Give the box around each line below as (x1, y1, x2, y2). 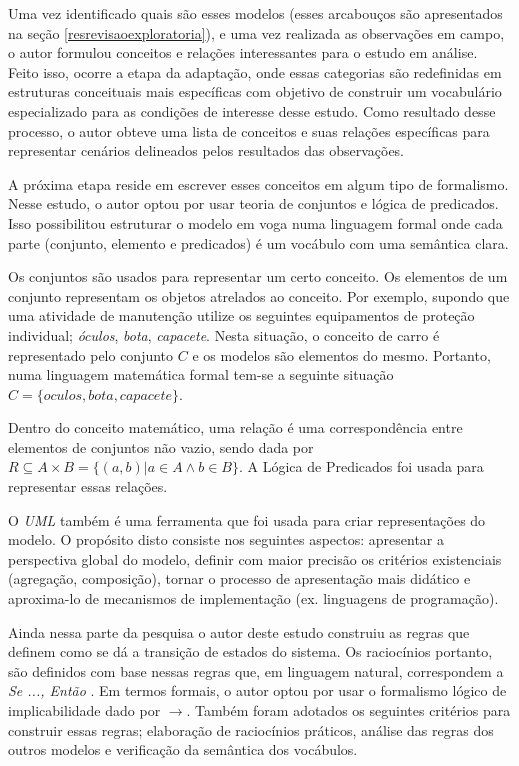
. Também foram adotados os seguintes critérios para (186, 700, 511, 720)
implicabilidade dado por (8, 700, 161, 720)
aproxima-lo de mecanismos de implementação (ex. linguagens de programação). (8, 588, 499, 609)
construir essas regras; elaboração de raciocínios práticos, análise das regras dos (8, 719, 494, 740)
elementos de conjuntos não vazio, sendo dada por (8, 436, 314, 457)
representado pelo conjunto (8, 344, 174, 365)
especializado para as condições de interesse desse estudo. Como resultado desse (8, 100, 496, 121)
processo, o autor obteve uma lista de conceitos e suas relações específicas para (8, 120, 490, 141)
